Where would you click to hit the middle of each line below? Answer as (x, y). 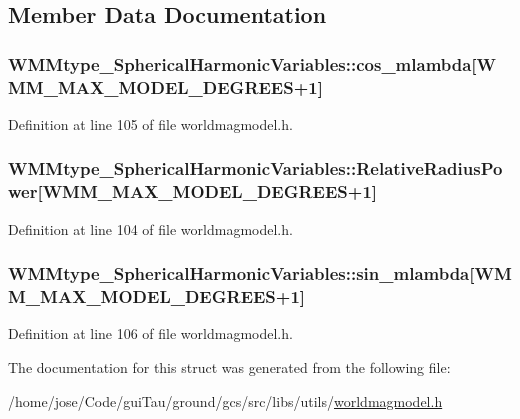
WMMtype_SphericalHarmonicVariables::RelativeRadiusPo (255, 168)
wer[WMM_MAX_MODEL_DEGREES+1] (193, 191)
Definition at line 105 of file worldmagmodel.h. (150, 123)
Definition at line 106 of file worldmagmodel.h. (150, 333)
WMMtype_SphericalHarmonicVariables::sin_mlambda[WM (260, 273)
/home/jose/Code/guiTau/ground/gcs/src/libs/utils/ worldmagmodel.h (225, 400)
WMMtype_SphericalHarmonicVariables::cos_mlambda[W (252, 63)
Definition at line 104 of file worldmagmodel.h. (150, 228)
